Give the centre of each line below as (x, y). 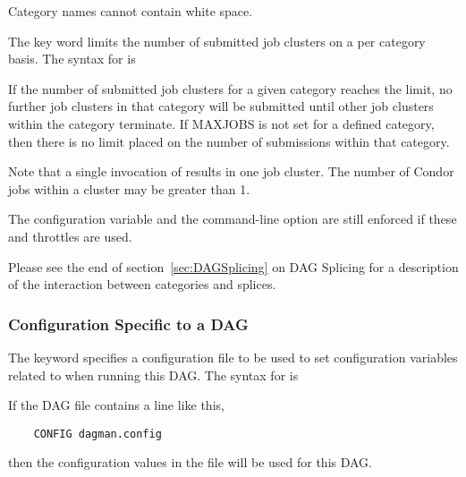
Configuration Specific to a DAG (128, 324)
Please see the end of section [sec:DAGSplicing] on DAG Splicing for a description (233, 266)
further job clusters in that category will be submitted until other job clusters (221, 106)
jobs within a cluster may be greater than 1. (129, 188)
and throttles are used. (70, 236)
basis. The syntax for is (72, 59)
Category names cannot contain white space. (131, 11)
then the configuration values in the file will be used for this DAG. (191, 462)
